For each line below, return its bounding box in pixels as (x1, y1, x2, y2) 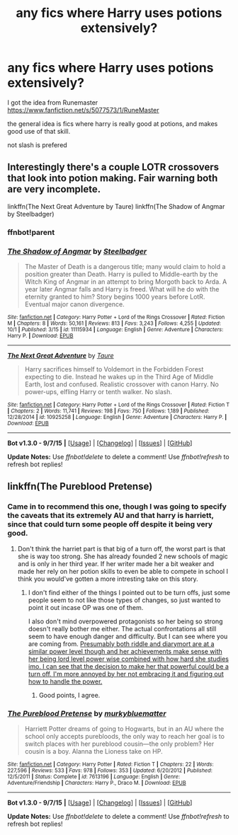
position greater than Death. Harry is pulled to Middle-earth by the (24, 270, 218, 278)
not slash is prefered (7, 140, 67, 149)
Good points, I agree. (38, 691, 101, 699)
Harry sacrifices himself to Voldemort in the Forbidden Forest (24, 364, 204, 373)
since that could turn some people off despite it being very (7, 519, 213, 529)
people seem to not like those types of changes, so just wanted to (28, 596, 221, 604)
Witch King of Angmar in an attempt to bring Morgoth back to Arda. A (24, 277, 227, 286)
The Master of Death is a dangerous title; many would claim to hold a (24, 262, 226, 270)
